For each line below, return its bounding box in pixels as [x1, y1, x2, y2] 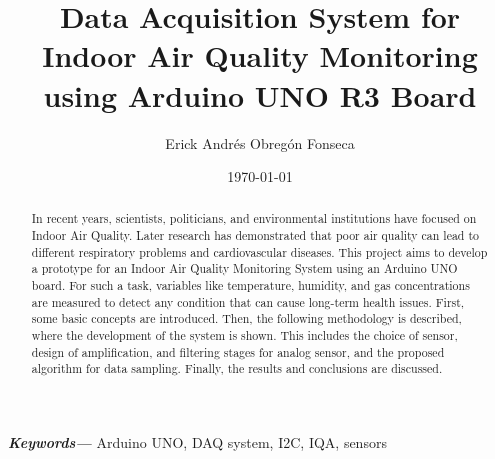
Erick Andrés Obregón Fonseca [165, 132, 355, 153]
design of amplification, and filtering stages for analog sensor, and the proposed [31, 343, 445, 360]
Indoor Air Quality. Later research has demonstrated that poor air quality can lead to [31, 227, 480, 244]
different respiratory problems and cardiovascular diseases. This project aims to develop [31, 243, 488, 260]
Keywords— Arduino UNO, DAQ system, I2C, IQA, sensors [8, 432, 387, 453]
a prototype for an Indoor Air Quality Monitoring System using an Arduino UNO [31, 260, 458, 277]
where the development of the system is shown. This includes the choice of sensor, [31, 327, 458, 344]
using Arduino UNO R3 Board [43, 74, 477, 115]
